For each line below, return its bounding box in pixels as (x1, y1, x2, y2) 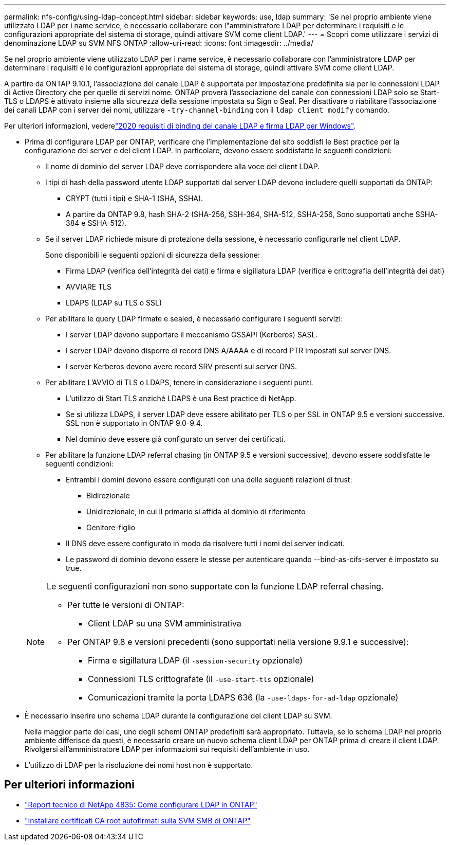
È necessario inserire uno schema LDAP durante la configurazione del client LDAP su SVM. (25, 711, 332, 720)
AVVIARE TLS (66, 282, 111, 291)
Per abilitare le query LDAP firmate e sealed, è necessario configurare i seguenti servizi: (45, 314, 343, 323)
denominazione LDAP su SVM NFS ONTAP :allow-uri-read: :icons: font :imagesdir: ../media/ (4, 39, 314, 47)
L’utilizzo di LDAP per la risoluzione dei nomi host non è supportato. (25, 761, 253, 769)
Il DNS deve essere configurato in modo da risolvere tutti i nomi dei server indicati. (66, 539, 345, 548)
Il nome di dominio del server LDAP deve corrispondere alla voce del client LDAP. (45, 162, 320, 171)
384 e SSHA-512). (66, 219, 127, 227)
